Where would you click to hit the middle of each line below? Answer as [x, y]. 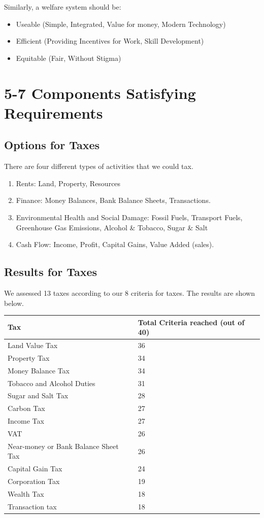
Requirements [54, 112]
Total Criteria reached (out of [191, 322]
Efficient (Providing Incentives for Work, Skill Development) [110, 41]
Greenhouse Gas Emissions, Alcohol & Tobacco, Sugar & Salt [112, 227]
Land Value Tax [33, 345]
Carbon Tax [26, 408]
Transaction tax [32, 506]
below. [14, 303]
